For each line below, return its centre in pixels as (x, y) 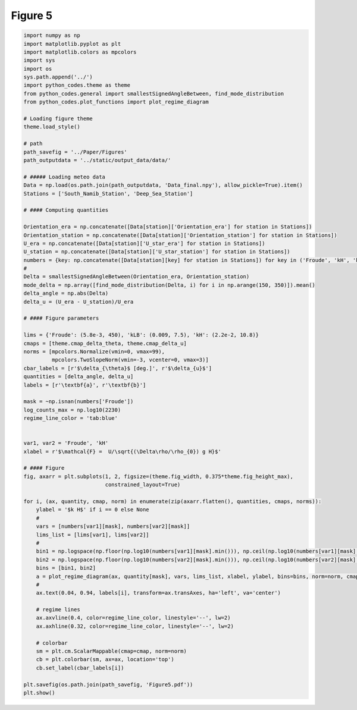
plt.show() (39, 693)
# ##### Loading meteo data (64, 177)
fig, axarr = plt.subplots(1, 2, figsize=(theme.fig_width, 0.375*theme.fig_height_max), (159, 476)
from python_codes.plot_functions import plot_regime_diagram (116, 102)
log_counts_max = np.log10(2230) (72, 410)
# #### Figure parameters (61, 318)
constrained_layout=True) (143, 485)
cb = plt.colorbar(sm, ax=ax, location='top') (105, 659)
